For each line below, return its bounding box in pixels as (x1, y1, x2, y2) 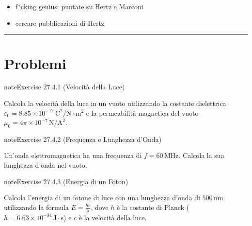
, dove (91, 202, 109, 212)
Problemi (4, 53, 66, 73)
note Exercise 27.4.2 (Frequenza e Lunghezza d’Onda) (4, 134, 162, 144)
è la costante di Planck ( (116, 202, 189, 212)
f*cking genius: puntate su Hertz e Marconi (15, 1, 143, 11)
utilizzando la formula (4, 202, 69, 212)
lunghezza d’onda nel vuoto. (4, 160, 87, 170)
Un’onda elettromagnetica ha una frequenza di (4, 150, 142, 160)
